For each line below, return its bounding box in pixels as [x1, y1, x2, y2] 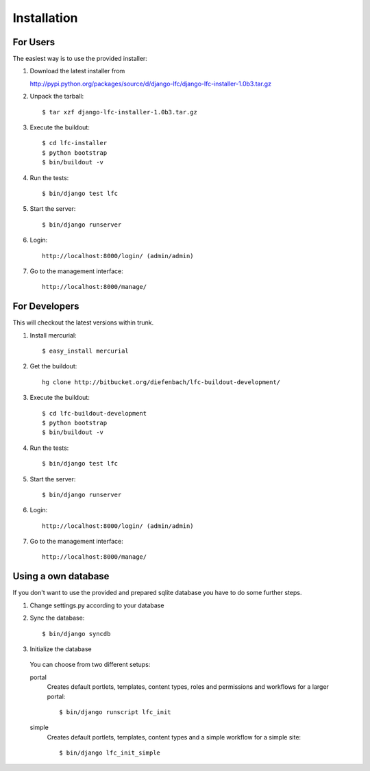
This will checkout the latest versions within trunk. [12, 318, 154, 327]
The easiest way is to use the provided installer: [12, 55, 147, 63]
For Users [12, 36, 56, 48]
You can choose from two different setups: [29, 661, 151, 669]
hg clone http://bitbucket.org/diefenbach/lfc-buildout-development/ [42, 378, 281, 386]
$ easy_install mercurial [42, 347, 129, 355]
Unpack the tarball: [29, 92, 84, 101]
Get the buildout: [29, 362, 77, 370]
